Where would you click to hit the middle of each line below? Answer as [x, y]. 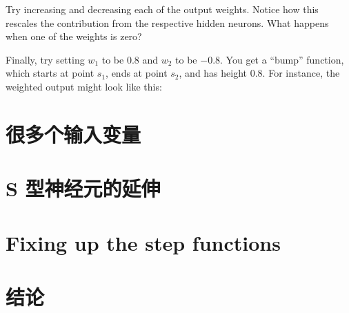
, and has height [213, 73]
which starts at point [50, 73]
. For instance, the [301, 73]
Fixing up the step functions [143, 242]
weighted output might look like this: [84, 86]
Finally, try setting [45, 59]
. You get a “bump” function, [282, 59]
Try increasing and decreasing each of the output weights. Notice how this [162, 9]
